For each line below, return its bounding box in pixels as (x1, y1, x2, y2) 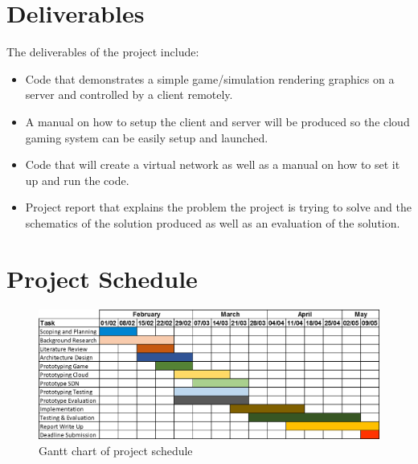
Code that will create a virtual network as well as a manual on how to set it (25, 156, 400, 173)
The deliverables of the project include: (6, 43, 199, 60)
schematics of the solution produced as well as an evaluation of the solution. (25, 214, 400, 231)
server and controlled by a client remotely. (25, 86, 233, 103)
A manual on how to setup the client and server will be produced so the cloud (25, 113, 410, 129)
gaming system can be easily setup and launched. (25, 129, 268, 146)
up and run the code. (25, 171, 129, 188)
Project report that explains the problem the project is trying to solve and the (25, 199, 412, 216)
